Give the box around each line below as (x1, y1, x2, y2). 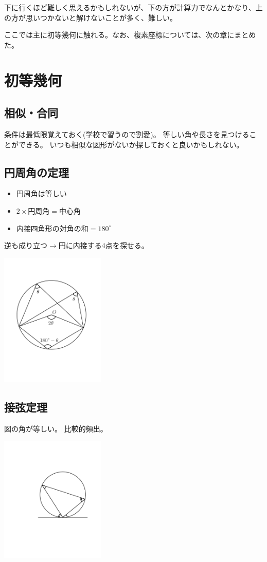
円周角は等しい (16, 188, 67, 199)
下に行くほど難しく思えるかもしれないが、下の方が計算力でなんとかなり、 (4, 2, 256, 12)
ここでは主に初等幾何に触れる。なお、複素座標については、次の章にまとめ (4, 29, 256, 40)
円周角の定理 (4, 164, 69, 180)
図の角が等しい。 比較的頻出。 (4, 423, 108, 434)
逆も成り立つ (4, 240, 47, 251)
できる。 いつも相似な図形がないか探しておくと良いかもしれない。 (18, 139, 244, 149)
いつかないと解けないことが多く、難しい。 (32, 12, 177, 23)
